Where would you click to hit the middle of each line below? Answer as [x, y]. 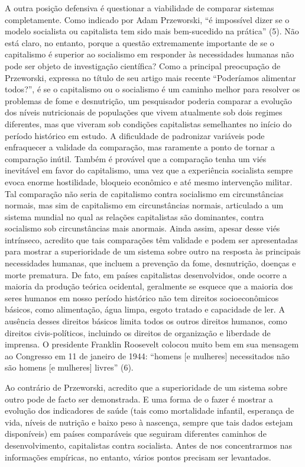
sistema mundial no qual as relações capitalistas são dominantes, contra [134, 216]
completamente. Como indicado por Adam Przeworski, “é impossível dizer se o [147, 19]
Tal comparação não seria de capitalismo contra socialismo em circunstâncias [144, 193]
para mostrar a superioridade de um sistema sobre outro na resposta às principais [153, 251]
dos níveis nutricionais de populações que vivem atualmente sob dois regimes [144, 112]
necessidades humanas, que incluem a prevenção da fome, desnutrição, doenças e [150, 263]
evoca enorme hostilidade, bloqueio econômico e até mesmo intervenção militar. [149, 181]
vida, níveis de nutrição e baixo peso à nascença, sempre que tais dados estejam [149, 422]
